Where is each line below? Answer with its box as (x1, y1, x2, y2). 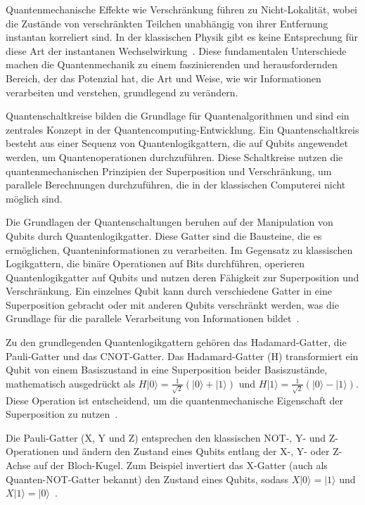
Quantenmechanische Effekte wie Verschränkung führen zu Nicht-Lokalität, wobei (6, 2, 357, 16)
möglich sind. (6, 191, 63, 205)
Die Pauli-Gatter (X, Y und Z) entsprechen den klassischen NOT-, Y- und (6, 430, 326, 445)
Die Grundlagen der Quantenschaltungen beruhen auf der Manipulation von (6, 215, 333, 229)
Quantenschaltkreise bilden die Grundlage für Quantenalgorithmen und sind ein (6, 108, 350, 123)
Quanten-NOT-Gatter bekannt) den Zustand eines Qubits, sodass (6, 471, 288, 486)
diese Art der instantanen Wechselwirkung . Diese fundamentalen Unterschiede (6, 43, 347, 58)
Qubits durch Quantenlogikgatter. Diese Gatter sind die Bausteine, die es (6, 228, 322, 243)
